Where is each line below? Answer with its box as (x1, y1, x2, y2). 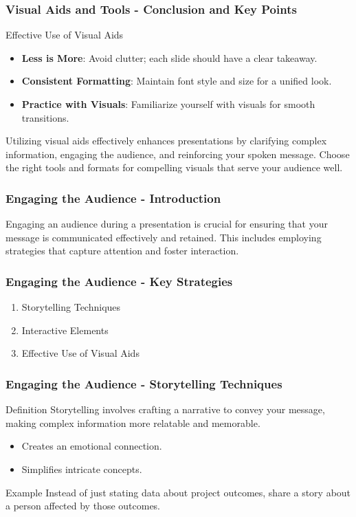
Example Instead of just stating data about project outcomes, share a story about (5, 485, 351, 499)
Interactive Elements (21, 322, 109, 337)
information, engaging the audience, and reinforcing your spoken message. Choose (5, 146, 350, 161)
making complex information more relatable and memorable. (5, 415, 260, 430)
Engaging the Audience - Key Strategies (5, 272, 233, 289)
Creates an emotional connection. (21, 439, 162, 453)
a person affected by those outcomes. (5, 498, 161, 513)
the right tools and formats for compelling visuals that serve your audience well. (5, 160, 343, 175)
